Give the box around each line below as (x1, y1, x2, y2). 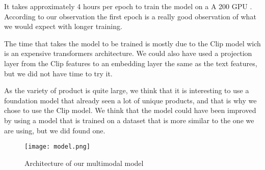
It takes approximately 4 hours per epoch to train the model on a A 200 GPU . (4, 1, 252, 11)
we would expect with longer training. (4, 21, 122, 32)
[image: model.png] (24, 143, 90, 151)
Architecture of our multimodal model (24, 157, 144, 168)
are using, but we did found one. (4, 125, 105, 135)
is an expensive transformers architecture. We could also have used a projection (4, 48, 252, 59)
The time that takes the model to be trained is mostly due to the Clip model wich (4, 38, 261, 48)
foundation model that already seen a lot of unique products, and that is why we (4, 95, 257, 105)
